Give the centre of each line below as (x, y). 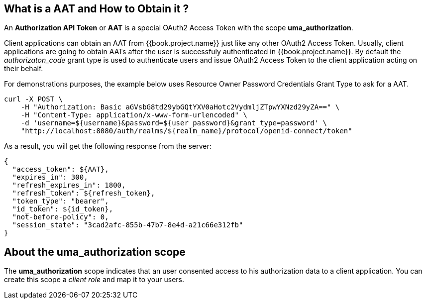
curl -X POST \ (34, 99)
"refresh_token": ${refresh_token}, (84, 193)
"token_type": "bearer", (60, 201)
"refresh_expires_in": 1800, (69, 185)
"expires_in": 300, (50, 177)
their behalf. (24, 69)
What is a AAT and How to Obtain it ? (97, 9)
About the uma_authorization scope (95, 252)
